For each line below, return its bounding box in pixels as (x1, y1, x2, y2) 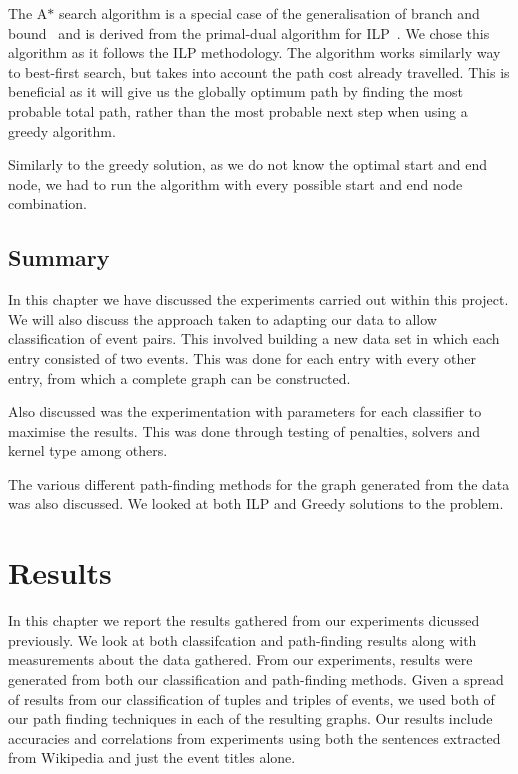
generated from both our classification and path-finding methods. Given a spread (8, 668, 504, 689)
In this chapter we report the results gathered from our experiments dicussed (8, 610, 480, 631)
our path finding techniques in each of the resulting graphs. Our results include (8, 708, 493, 729)
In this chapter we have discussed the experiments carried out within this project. (8, 289, 509, 310)
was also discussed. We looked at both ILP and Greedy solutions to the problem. (8, 493, 504, 514)
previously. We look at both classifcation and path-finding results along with (8, 629, 477, 650)
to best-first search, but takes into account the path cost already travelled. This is (8, 61, 510, 82)
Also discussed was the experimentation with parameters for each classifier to (8, 401, 482, 422)
